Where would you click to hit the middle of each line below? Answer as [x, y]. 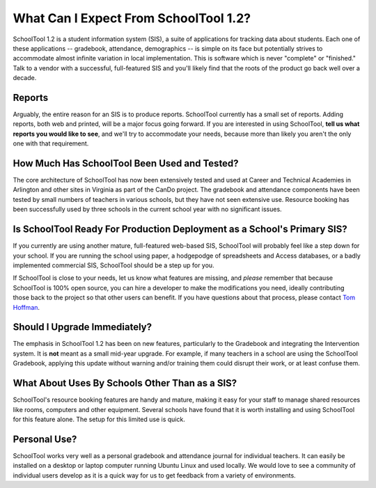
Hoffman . [26, 307]
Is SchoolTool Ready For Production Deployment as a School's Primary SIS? [180, 229]
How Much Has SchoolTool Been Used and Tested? [126, 163]
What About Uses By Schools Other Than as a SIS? [125, 383]
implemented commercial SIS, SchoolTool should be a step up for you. [114, 265]
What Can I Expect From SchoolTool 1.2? [132, 18]
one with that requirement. [51, 143]
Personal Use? [45, 439]
